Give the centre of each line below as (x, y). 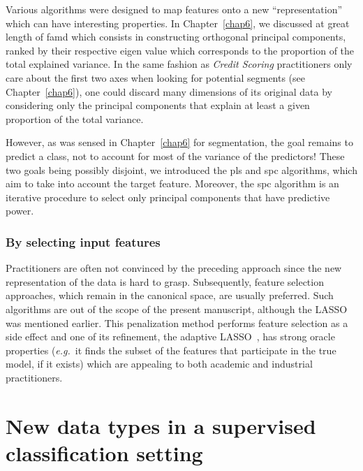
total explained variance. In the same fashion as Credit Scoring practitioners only (179, 64)
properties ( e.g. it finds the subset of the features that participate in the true (171, 350)
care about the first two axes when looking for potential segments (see (156, 77)
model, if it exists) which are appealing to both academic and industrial (159, 364)
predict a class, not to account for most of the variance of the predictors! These (175, 155)
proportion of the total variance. (75, 118)
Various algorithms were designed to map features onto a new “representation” (174, 9)
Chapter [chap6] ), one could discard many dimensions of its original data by (169, 91)
